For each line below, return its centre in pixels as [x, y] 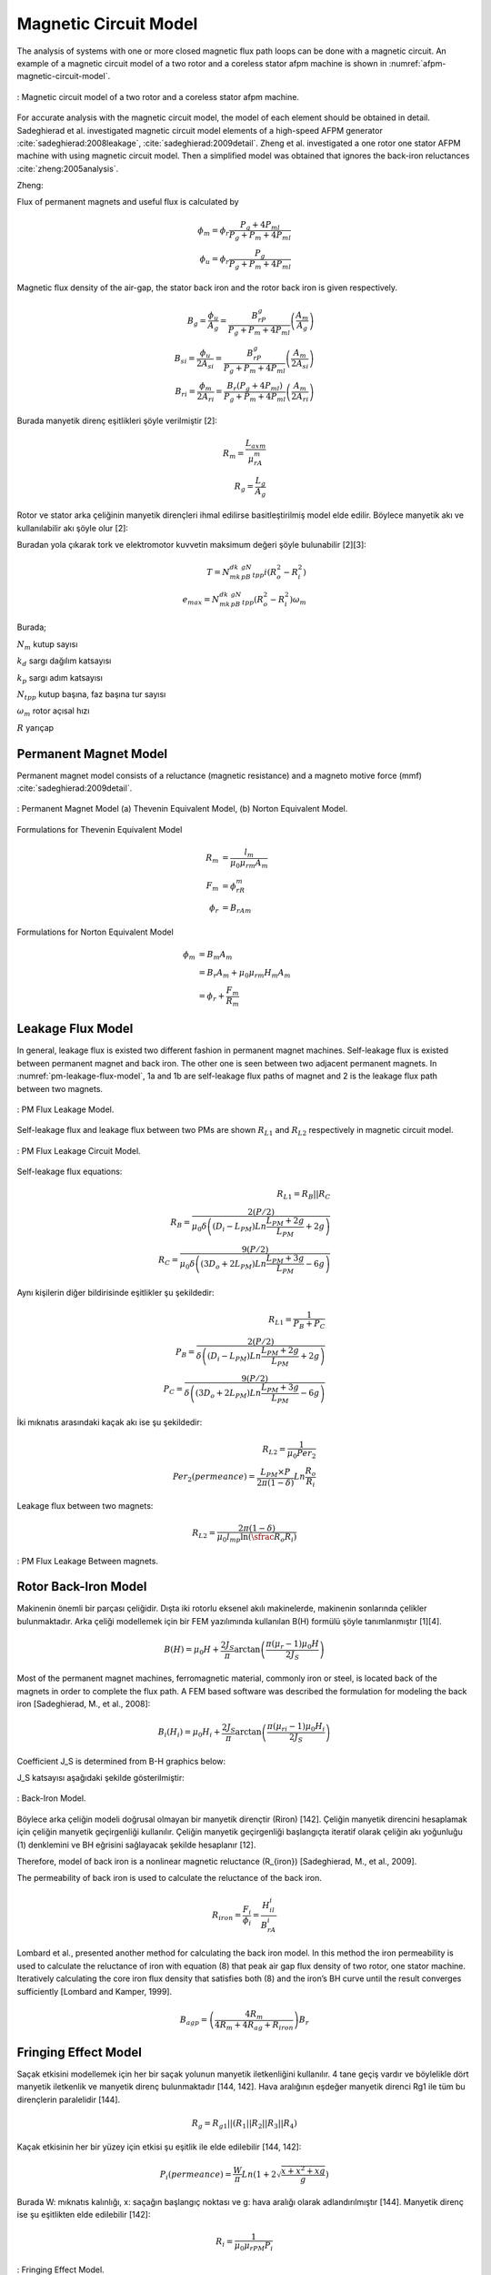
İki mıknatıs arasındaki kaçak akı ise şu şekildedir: [110, 1422]
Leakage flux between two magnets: [85, 1505]
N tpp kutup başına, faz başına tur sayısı [91, 695]
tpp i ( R [265, 573]
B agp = [194, 2021]
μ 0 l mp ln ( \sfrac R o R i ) [257, 1538]
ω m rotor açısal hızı [53, 712]
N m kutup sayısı [47, 645]
